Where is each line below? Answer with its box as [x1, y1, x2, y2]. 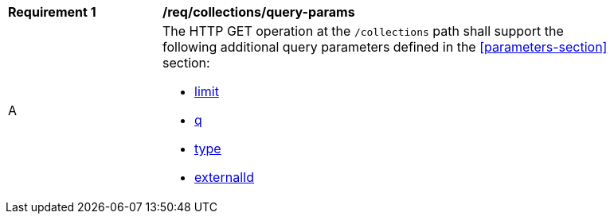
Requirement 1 [8, 4, 96, 20]
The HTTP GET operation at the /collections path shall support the [162, 23, 564, 39]
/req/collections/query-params [162, 4, 355, 20]
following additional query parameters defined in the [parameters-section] [162, 39, 608, 55]
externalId [194, 169, 255, 185]
